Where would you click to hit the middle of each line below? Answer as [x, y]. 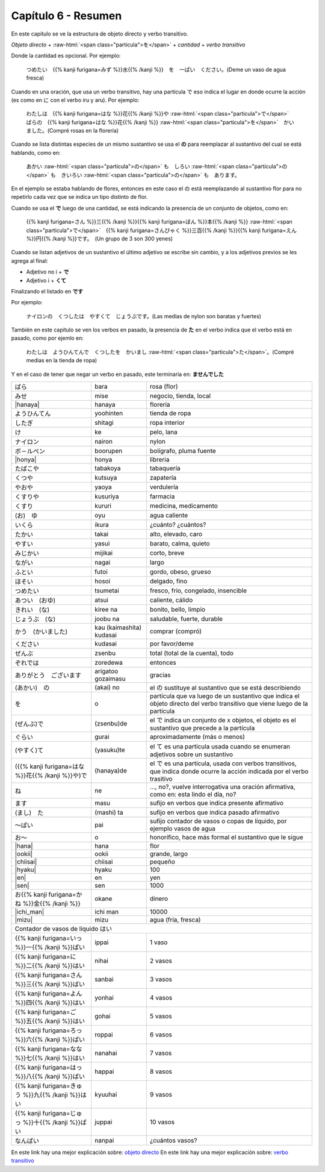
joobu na [107, 619]
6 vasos [161, 1035]
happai [104, 1071]
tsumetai [107, 591]
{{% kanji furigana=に [45, 957]
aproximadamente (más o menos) [197, 737]
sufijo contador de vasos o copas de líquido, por [218, 821]
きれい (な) [32, 610]
